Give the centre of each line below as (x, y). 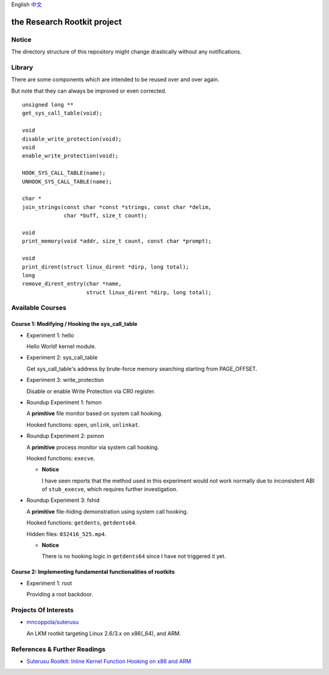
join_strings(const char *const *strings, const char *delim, (117, 207)
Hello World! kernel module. (62, 347)
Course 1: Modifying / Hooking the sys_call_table (74, 324)
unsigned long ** (48, 105)
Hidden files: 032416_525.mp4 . (66, 534)
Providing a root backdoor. (60, 595)
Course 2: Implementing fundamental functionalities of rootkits (93, 572)
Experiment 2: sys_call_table (62, 358)
